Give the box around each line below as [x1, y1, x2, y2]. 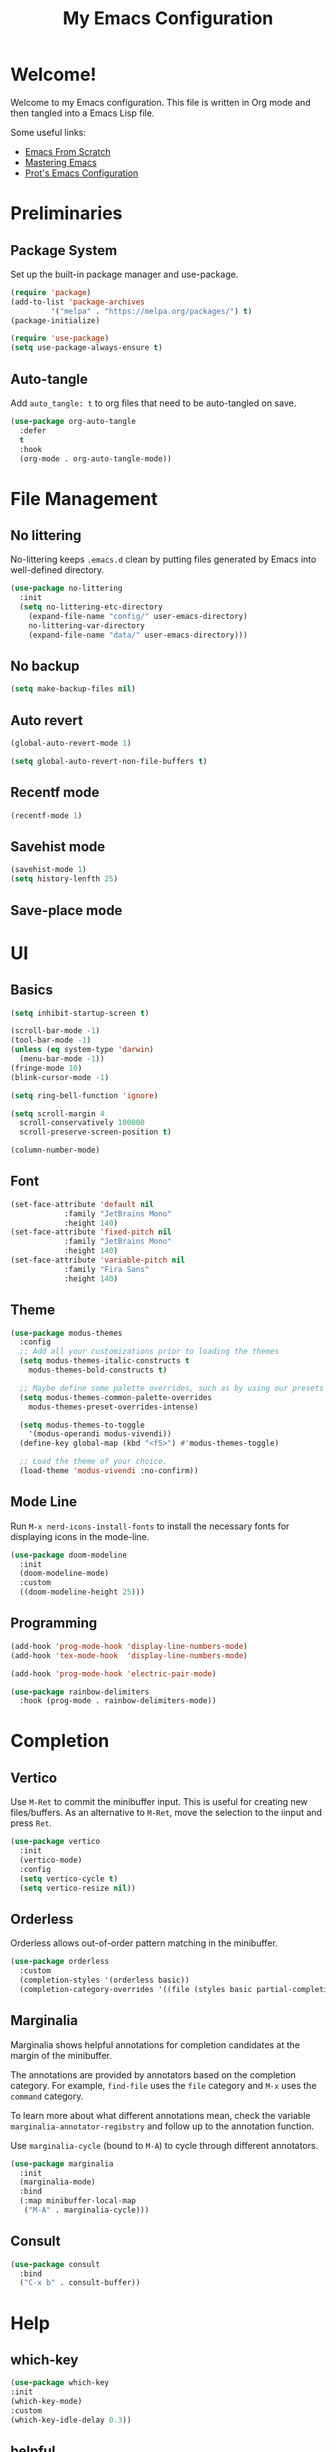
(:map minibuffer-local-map [19, 2196, 137, 2206]
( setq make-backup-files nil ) [10, 684, 137, 694]
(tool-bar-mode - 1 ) [10, 1035, 92, 1046]
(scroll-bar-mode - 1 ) [10, 1026, 101, 1036]
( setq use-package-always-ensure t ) [10, 343, 163, 353]
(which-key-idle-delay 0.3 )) [10, 2415, 132, 2425]
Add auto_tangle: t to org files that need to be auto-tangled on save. [10, 397, 297, 409]
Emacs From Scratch [24, 145, 111, 157]
